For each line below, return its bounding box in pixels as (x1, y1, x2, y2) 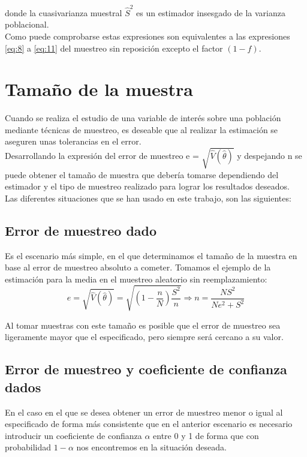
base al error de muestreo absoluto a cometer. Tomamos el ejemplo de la (5, 261, 271, 273)
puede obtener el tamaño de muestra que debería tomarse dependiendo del (5, 168, 279, 181)
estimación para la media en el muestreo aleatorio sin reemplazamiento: (5, 272, 267, 285)
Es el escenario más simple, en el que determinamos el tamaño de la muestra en (5, 249, 297, 261)
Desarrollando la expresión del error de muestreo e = (5, 149, 199, 161)
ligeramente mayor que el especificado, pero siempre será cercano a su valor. (5, 330, 284, 343)
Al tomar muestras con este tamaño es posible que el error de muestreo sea (5, 318, 281, 331)
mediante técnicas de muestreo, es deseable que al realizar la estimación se (5, 123, 278, 136)
